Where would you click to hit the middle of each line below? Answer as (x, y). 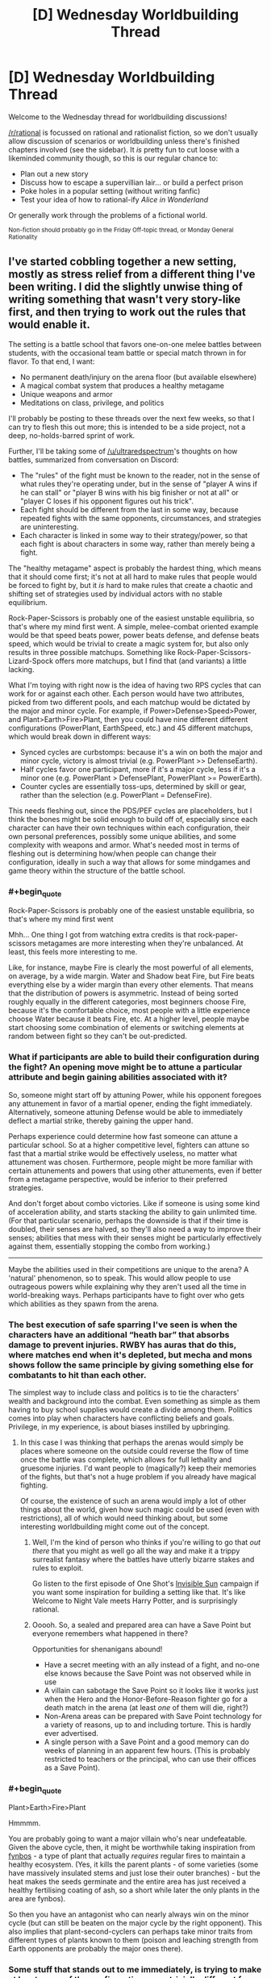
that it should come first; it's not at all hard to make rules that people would (133, 576)
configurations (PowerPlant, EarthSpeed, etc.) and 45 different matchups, (131, 728)
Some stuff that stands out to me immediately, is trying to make (135, 1970)
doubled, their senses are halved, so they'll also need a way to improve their (135, 1229)
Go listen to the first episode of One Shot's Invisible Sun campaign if (146, 1584)
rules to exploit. (58, 1567)
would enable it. (50, 325)
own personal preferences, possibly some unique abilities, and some (122, 836)
